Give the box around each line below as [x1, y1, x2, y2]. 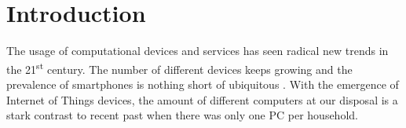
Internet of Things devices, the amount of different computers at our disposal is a [6, 91, 398, 108]
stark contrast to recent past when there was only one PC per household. [6, 107, 358, 123]
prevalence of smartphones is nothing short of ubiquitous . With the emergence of [6, 75, 399, 92]
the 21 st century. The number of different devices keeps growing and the [6, 58, 353, 77]
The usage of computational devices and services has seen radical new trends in [6, 42, 389, 59]
